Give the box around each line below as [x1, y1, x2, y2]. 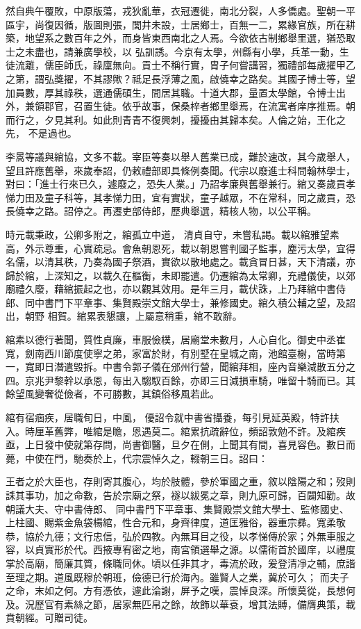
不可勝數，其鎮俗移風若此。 [92, 386, 219, 401]
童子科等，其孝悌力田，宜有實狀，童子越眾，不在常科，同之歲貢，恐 [44, 190, 355, 204]
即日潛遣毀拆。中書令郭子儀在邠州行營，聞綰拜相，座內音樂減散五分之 [34, 359, 355, 374]
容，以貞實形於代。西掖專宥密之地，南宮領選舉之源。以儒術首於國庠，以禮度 [6, 542, 355, 557]
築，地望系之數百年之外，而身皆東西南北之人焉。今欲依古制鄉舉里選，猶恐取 [6, 31, 355, 45]
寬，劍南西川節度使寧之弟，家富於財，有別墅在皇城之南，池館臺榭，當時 [6, 345, 336, 360]
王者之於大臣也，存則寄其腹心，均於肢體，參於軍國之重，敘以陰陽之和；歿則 [6, 474, 355, 489]
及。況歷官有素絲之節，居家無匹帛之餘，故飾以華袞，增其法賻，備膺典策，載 [6, 596, 355, 611]
